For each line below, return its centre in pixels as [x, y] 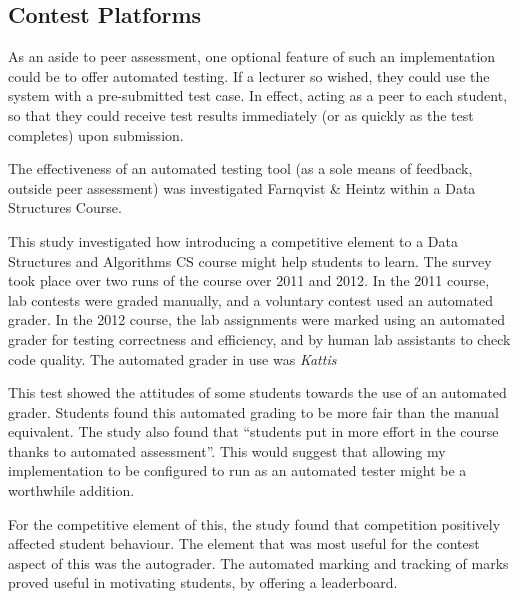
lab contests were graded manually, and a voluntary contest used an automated [250, 299]
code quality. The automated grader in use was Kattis [172, 358]
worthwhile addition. [71, 490]
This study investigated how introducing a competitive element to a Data [233, 240]
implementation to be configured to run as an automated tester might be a [237, 470]
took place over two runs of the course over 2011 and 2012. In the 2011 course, [249, 280]
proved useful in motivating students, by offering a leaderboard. [203, 582]
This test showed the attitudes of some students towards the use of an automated [257, 392]
